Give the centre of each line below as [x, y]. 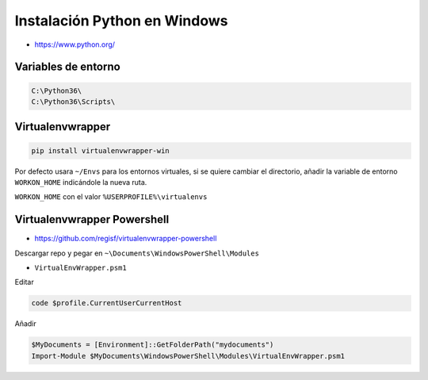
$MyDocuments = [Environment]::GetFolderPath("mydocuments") [153, 345]
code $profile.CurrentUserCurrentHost [107, 303]
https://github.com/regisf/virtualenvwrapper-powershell [126, 239]
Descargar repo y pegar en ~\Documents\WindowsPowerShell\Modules [137, 253]
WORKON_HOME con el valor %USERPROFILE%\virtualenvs [111, 197]
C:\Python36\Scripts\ [73, 102]
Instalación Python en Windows [121, 21]
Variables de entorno [67, 67]
